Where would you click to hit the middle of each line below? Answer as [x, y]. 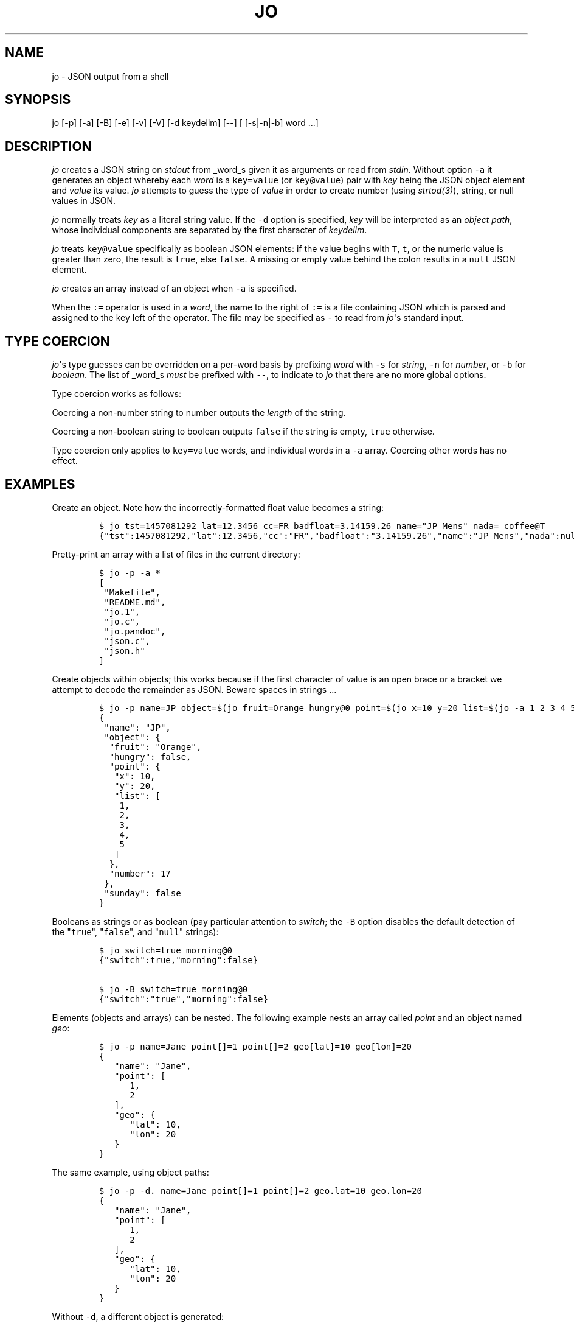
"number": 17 [140, 873]
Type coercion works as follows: [116, 394]
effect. [65, 461]
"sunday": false [143, 893]
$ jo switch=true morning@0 [165, 950]
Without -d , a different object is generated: [138, 1316]
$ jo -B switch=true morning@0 [173, 989]
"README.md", [135, 602]
